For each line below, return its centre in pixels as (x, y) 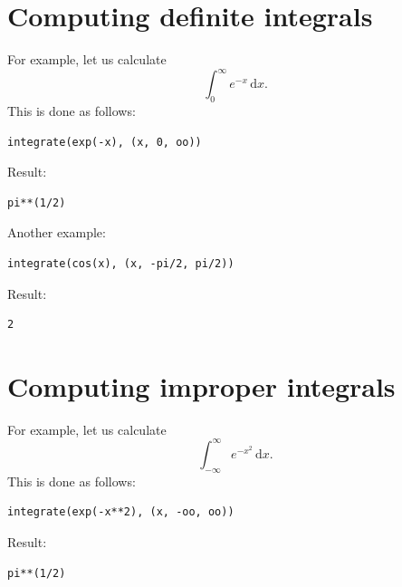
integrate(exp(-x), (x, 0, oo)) (105, 142)
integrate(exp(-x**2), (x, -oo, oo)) (121, 512)
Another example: (57, 232)
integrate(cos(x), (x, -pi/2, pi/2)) (121, 263)
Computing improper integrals (201, 385)
